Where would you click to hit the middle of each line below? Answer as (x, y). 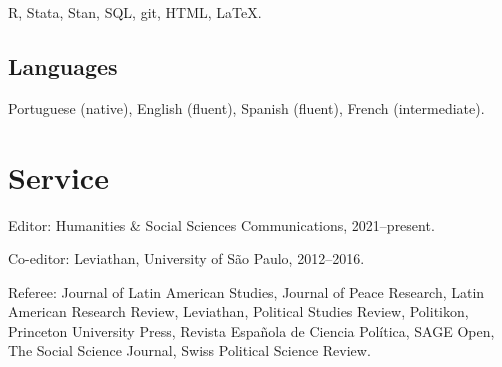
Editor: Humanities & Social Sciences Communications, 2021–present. (221, 224)
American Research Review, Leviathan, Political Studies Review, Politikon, (238, 311)
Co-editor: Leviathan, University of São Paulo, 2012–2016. (186, 258)
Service (58, 176)
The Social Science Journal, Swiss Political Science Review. (189, 350)
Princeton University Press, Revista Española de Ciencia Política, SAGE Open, (251, 330)
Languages (63, 65)
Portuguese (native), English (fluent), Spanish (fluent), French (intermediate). (246, 107)
